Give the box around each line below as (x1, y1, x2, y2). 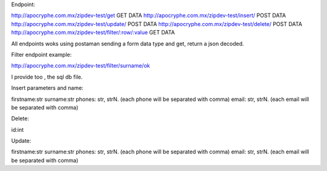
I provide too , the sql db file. (11, 73, 83, 80)
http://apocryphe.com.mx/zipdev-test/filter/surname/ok (11, 62, 150, 69)
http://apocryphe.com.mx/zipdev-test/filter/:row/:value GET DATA (11, 29, 175, 36)
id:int (11, 126, 24, 133)
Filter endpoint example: (11, 51, 72, 58)
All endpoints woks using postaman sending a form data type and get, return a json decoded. (11, 40, 245, 47)
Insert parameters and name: (11, 85, 84, 92)
